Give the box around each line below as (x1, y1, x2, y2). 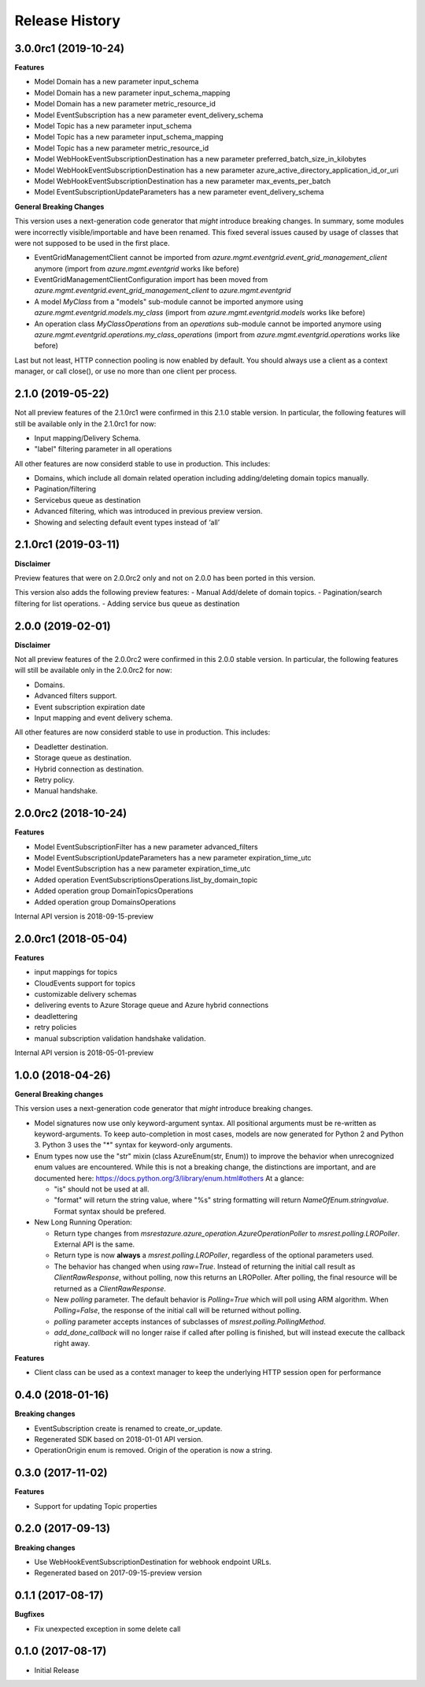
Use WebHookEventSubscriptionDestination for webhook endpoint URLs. (34, 1557, 272, 1566)
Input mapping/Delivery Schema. (34, 433, 141, 443)
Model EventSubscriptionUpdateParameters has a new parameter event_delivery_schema (34, 188, 324, 197)
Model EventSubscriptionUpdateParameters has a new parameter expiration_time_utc (34, 853, 312, 862)
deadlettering (34, 1011, 78, 1020)
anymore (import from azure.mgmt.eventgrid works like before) (34, 264, 240, 273)
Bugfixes (14, 1610, 45, 1619)
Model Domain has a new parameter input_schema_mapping (34, 87, 231, 98)
